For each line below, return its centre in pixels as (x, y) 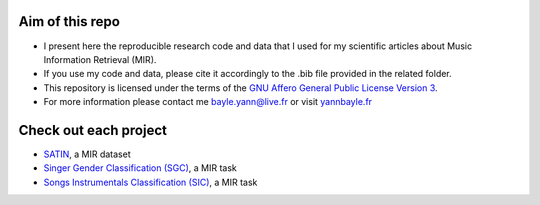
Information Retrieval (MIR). (100, 59)
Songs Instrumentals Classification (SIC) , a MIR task (150, 182)
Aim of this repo (69, 21)
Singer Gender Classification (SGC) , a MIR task (140, 168)
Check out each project (92, 130)
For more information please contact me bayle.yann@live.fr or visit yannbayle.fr (208, 102)
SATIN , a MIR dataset (87, 154)
